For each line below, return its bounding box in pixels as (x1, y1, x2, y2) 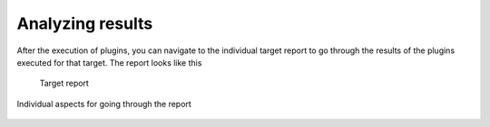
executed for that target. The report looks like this (16, 57, 202, 68)
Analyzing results (16, 14, 153, 33)
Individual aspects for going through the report (16, 98, 192, 109)
